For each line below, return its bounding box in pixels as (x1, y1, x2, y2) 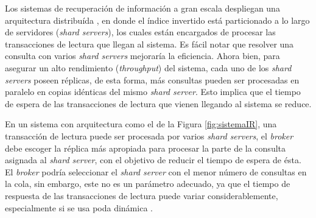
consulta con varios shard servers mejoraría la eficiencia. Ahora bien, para (5, 49, 280, 62)
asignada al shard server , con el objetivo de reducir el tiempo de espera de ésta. (5, 153, 301, 166)
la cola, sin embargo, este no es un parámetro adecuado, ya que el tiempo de (5, 177, 290, 190)
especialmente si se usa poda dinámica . (5, 201, 153, 214)
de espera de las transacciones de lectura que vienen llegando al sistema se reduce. (5, 97, 312, 110)
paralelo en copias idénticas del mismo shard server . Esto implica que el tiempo (5, 85, 301, 98)
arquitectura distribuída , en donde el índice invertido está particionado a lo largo (5, 13, 310, 26)
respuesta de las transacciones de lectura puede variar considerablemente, (5, 189, 278, 202)
